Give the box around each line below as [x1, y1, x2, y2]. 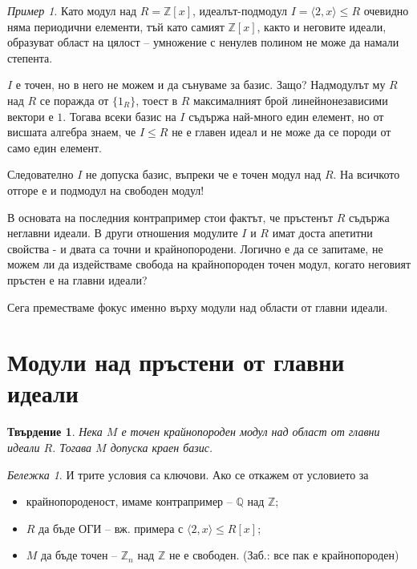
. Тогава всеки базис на [63, 107, 176, 124]
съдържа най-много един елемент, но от [188, 107, 384, 124]
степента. [7, 49, 53, 66]
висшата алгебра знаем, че [7, 123, 136, 140]
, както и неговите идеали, [257, 18, 387, 34]
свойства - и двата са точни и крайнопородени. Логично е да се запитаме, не [7, 240, 383, 256]
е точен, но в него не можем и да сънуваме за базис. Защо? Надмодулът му [15, 76, 386, 93]
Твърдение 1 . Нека [7, 423, 103, 440]
